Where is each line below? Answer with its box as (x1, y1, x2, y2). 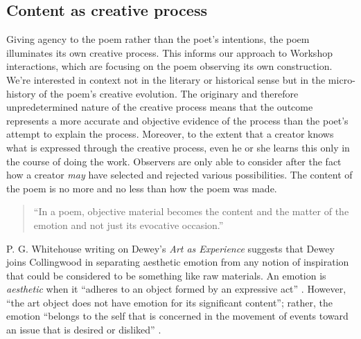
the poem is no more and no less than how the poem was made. (6, 181, 277, 195)
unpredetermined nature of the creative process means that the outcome (6, 100, 313, 114)
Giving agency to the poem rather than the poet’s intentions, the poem (6, 32, 310, 46)
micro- (328, 72, 355, 86)
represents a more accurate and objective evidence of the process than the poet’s (6, 113, 349, 127)
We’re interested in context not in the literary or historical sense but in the (6, 72, 326, 86)
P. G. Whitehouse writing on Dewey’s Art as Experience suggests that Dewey (6, 241, 335, 255)
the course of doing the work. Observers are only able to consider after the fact (6, 154, 342, 168)
